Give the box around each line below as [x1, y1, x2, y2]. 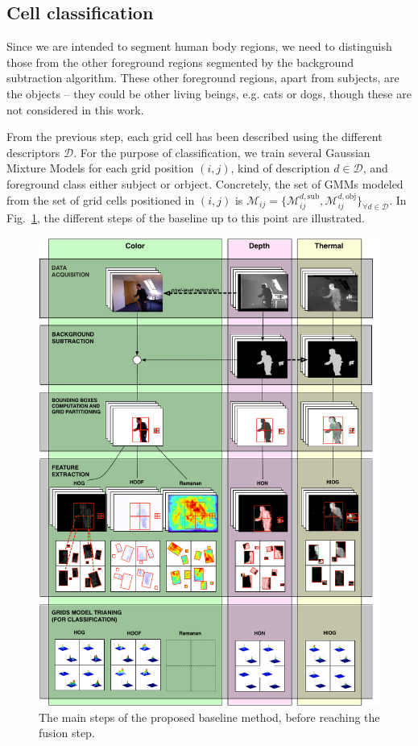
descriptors [6, 143, 60, 160]
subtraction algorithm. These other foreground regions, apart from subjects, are [6, 69, 399, 86]
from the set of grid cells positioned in [6, 191, 195, 208]
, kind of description [230, 160, 330, 176]
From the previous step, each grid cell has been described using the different [6, 128, 383, 145]
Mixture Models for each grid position [6, 160, 194, 176]
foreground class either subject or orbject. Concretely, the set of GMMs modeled [6, 175, 404, 192]
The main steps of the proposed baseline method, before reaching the [39, 708, 380, 725]
